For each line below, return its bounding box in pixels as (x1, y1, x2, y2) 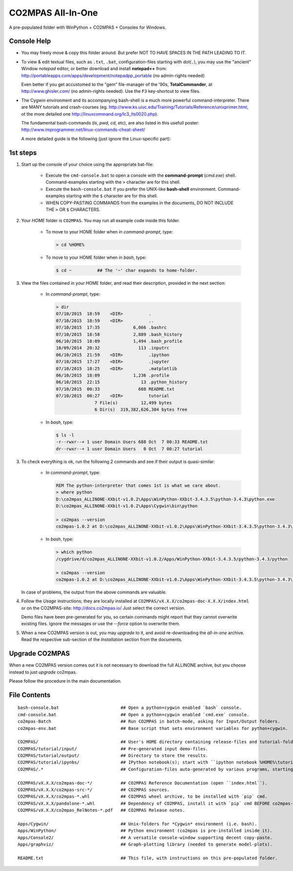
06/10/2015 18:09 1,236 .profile (56, 373, 169, 378)
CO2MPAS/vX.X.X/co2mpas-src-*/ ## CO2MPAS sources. (18, 787, 170, 793)
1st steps (9, 148, 37, 157)
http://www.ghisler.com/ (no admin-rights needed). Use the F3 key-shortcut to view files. (21, 88, 201, 94)
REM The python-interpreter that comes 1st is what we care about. (56, 483, 221, 488)
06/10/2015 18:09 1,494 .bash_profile (56, 338, 183, 344)
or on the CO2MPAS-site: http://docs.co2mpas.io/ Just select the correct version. (21, 605, 186, 611)
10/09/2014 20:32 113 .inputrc (56, 345, 169, 351)
